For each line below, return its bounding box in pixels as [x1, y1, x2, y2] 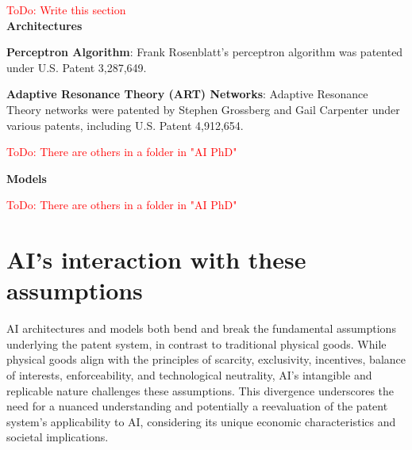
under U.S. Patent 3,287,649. [6, 59, 147, 75]
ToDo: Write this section [6, 2, 126, 17]
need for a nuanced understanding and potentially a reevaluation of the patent [6, 398, 388, 414]
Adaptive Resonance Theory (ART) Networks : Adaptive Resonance [6, 86, 368, 102]
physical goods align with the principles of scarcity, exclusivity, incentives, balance [6, 351, 406, 368]
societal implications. [6, 429, 109, 445]
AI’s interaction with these [6, 243, 306, 276]
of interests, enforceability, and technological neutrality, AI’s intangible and [6, 367, 372, 383]
